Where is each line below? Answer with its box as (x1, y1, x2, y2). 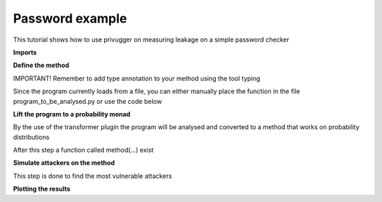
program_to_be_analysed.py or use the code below (13, 97, 162, 105)
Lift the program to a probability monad (13, 109, 131, 118)
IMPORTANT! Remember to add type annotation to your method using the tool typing (13, 74, 261, 83)
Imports (13, 48, 37, 57)
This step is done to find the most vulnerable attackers (13, 172, 173, 180)
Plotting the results (13, 184, 71, 194)
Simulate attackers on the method (13, 159, 115, 167)
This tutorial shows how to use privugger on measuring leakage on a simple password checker (13, 35, 290, 44)
